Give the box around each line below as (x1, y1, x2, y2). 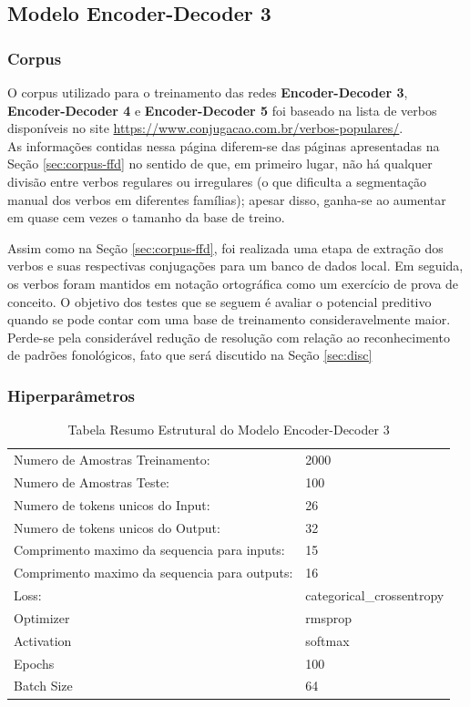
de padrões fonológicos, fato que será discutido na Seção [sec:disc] (7, 345, 373, 364)
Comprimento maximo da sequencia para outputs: (14, 563, 293, 582)
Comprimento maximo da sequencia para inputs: (14, 540, 285, 559)
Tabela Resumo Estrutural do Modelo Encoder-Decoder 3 (67, 420, 390, 439)
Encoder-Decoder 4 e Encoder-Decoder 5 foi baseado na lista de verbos (7, 100, 437, 119)
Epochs (14, 653, 55, 672)
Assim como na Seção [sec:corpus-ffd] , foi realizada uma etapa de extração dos (7, 238, 444, 257)
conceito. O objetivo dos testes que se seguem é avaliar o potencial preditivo (7, 292, 432, 311)
